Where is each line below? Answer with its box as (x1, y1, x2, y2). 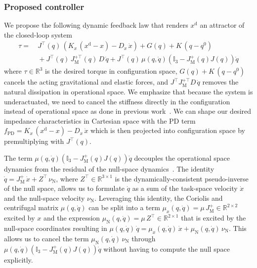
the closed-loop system (4, 29, 72, 40)
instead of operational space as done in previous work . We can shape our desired (4, 106, 252, 116)
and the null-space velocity (4, 192, 85, 203)
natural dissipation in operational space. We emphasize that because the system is (4, 87, 253, 97)
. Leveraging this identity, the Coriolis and (94, 192, 223, 203)
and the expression (43, 213, 100, 223)
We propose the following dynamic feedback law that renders (4, 20, 188, 30)
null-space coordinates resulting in (4, 223, 107, 233)
